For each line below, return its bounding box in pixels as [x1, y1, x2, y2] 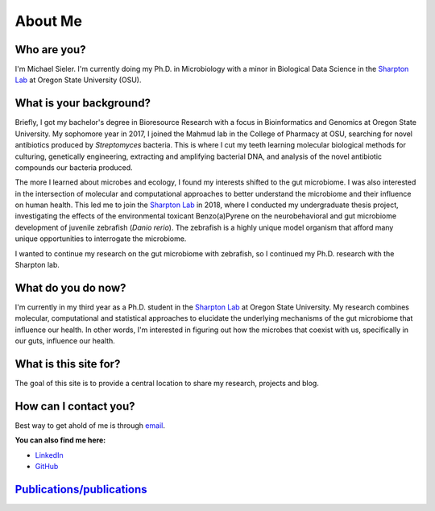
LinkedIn [35, 450, 64, 459]
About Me [14, 12, 82, 30]
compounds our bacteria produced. [14, 162, 133, 172]
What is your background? [14, 97, 151, 110]
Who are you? [14, 43, 86, 56]
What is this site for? [14, 357, 121, 371]
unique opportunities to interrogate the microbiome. [14, 234, 187, 243]
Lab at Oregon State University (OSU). [14, 75, 142, 85]
